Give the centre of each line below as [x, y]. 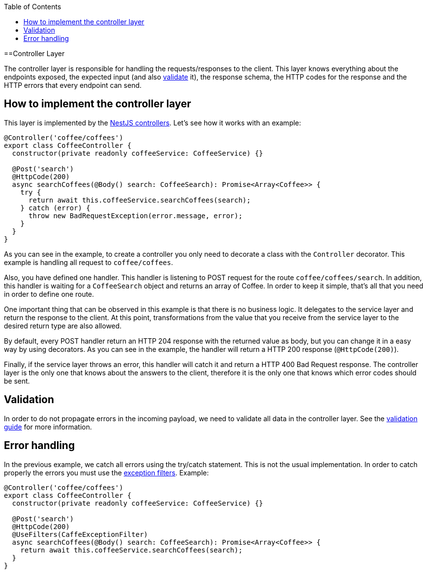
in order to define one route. [49, 294]
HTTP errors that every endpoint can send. [73, 85]
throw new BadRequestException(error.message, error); [135, 215]
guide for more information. [48, 427]
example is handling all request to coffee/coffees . [89, 262]
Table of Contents [33, 7]
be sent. [17, 381]
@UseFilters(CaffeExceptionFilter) [80, 534]
